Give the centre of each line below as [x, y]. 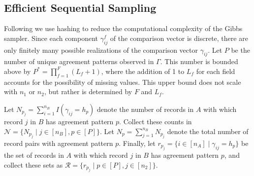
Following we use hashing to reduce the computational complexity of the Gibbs [123, 28]
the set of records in [34, 155]
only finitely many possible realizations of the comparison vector [101, 50]
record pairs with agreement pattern [59, 143]
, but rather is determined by [88, 91]
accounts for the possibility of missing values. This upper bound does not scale [123, 82]
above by [17, 71]
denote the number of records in [145, 109]
